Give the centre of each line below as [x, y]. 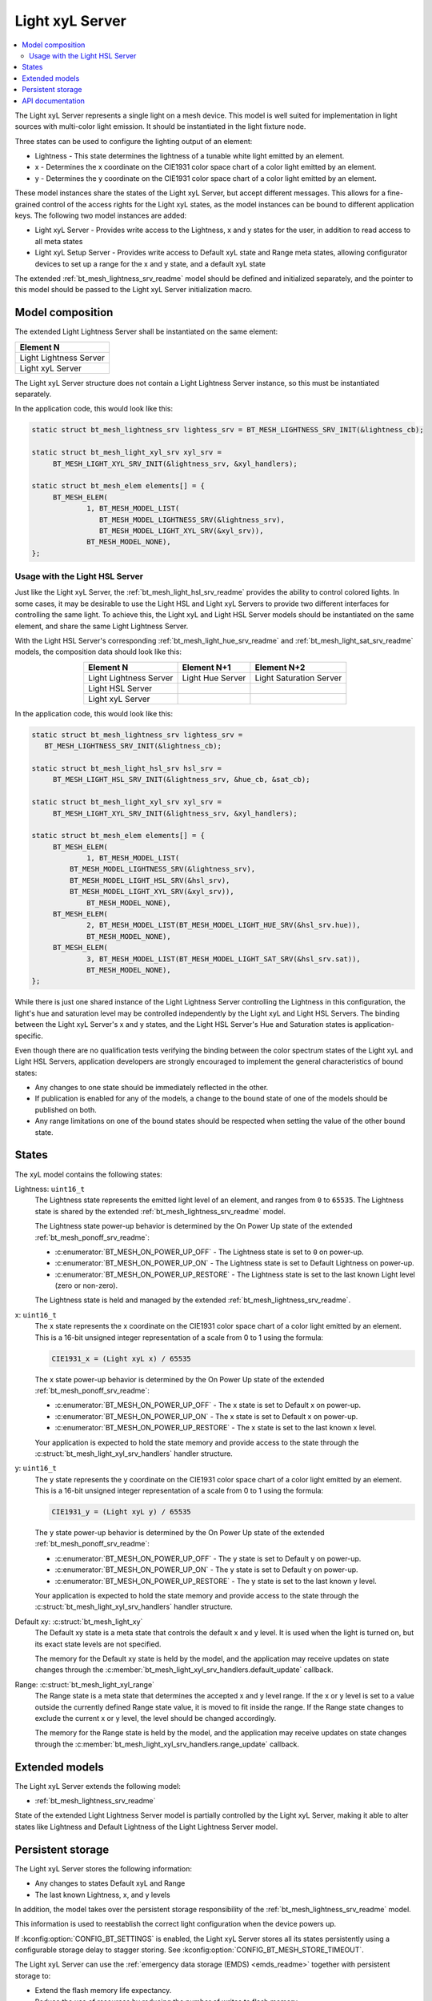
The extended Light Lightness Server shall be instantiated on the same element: [146, 331]
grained [28, 204]
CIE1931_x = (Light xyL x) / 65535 [121, 1358]
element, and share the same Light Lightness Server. [102, 626]
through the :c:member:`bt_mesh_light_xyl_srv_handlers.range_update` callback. [167, 1744]
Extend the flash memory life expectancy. [103, 1991]
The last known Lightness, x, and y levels [103, 1895]
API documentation [54, 101]
